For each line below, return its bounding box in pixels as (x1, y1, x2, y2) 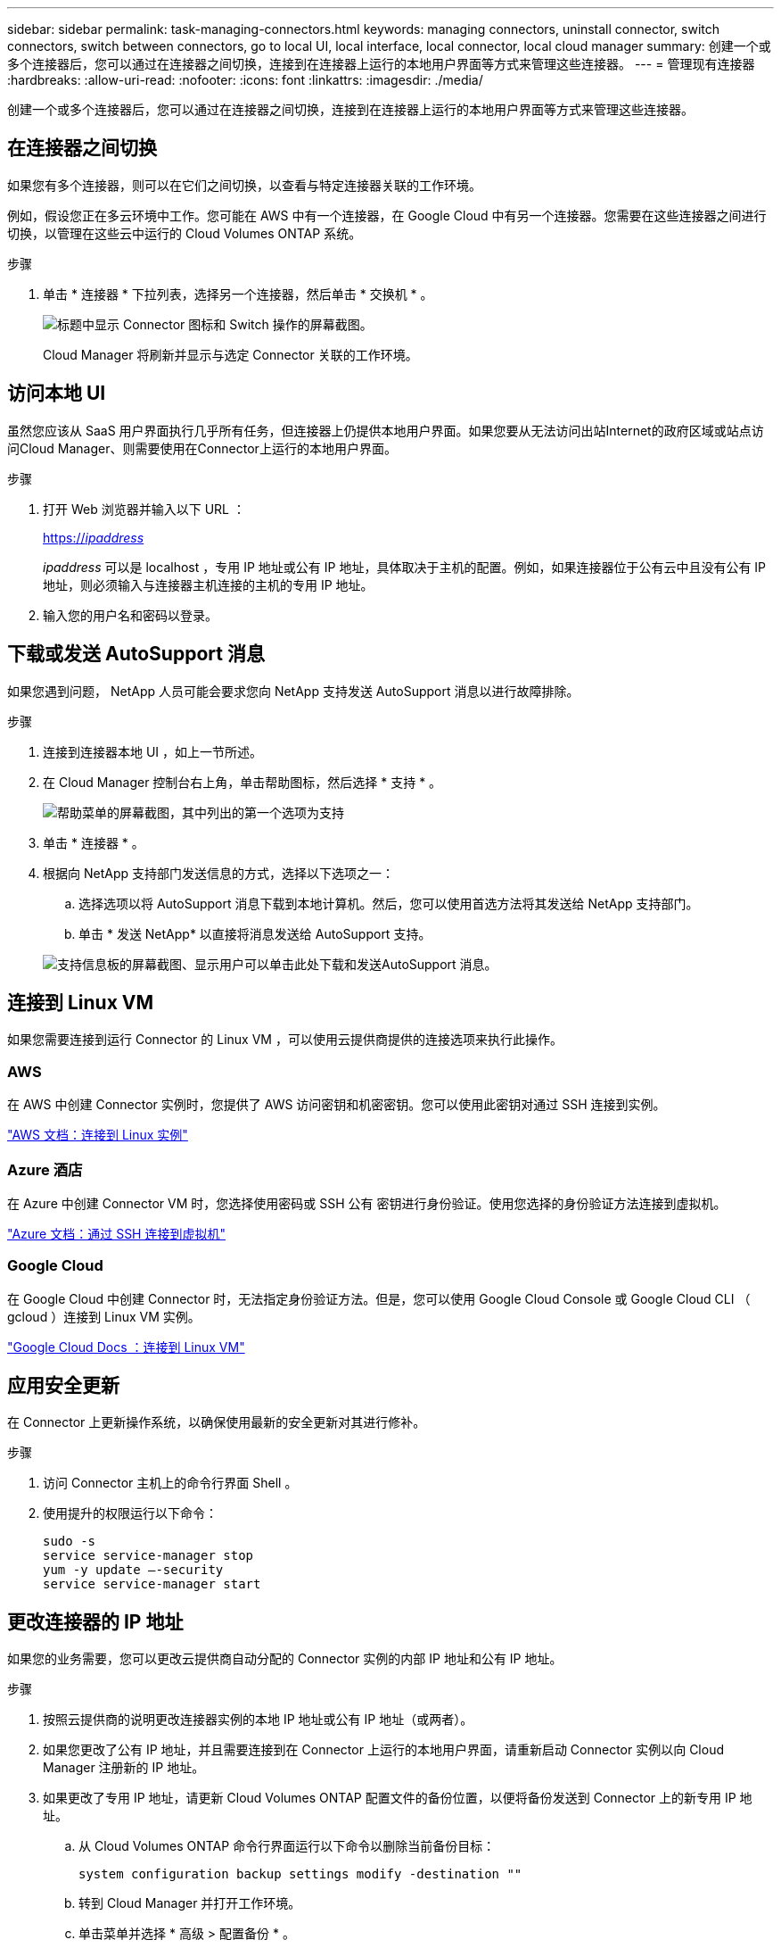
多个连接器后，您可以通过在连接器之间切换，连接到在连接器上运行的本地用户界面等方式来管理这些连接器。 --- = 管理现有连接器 (7, 56, 755, 71)
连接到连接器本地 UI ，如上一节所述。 (43, 743, 263, 759)
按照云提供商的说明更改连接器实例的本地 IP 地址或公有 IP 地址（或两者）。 (43, 1712, 473, 1728)
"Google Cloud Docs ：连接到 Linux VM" (7, 1339, 245, 1355)
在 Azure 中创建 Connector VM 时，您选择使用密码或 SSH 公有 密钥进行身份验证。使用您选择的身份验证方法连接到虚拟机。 (7, 1195, 727, 1211)
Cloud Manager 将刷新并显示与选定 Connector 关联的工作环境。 (43, 346, 418, 362)
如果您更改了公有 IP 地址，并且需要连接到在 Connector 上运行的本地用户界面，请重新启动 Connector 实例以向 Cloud (43, 1742, 724, 1758)
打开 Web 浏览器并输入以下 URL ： (43, 501, 245, 517)
